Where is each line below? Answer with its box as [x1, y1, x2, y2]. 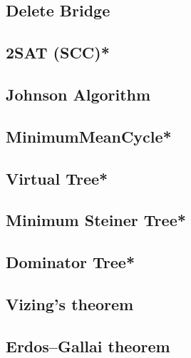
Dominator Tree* [6, 251, 135, 273]
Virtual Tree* [6, 167, 108, 189]
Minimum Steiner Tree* [6, 209, 186, 231]
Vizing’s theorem [6, 292, 134, 314]
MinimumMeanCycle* [6, 125, 172, 147]
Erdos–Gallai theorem [6, 334, 170, 357]
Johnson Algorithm [6, 83, 151, 105]
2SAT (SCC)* [6, 41, 110, 63]
